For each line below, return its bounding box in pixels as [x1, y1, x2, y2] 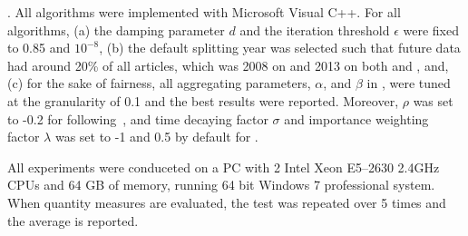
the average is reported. [7, 211, 139, 230]
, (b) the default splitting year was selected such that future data [99, 38, 461, 57]
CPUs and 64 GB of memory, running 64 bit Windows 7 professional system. [7, 175, 435, 194]
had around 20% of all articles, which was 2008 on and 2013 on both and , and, [7, 55, 449, 74]
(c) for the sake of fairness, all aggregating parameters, [7, 74, 311, 93]
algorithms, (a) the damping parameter [7, 20, 225, 39]
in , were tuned [366, 74, 451, 93]
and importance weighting [284, 109, 429, 128]
